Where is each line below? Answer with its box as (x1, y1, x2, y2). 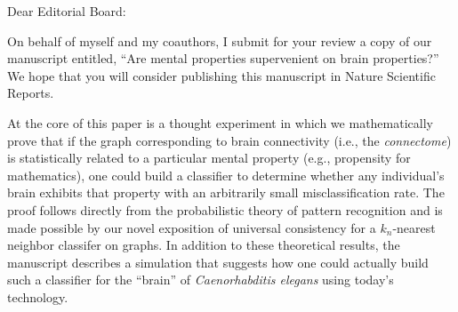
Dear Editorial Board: (7, 2, 126, 20)
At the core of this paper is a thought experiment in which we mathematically (7, 113, 433, 132)
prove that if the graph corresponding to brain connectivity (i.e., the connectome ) (7, 131, 452, 149)
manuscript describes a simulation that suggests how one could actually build (7, 252, 429, 271)
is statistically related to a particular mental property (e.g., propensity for (7, 148, 411, 167)
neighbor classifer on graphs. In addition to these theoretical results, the (7, 236, 400, 254)
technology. (7, 287, 68, 306)
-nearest (392, 218, 436, 236)
